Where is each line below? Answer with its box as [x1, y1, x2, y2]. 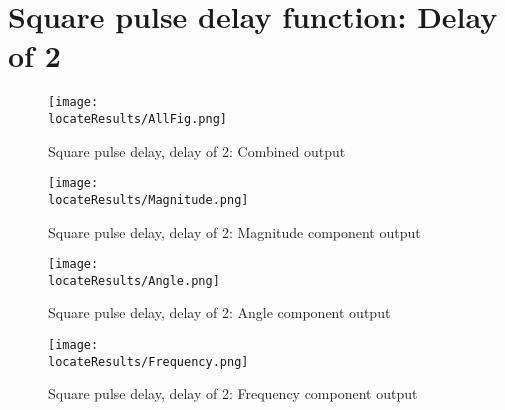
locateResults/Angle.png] [48, 273, 220, 288]
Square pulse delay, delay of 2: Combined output [48, 140, 346, 161]
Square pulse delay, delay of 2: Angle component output [48, 302, 391, 323]
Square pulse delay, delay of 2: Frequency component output [48, 383, 418, 404]
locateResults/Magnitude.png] [48, 192, 249, 207]
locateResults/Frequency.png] [48, 354, 249, 369]
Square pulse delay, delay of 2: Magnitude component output [48, 221, 421, 242]
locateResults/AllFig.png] [48, 111, 227, 126]
